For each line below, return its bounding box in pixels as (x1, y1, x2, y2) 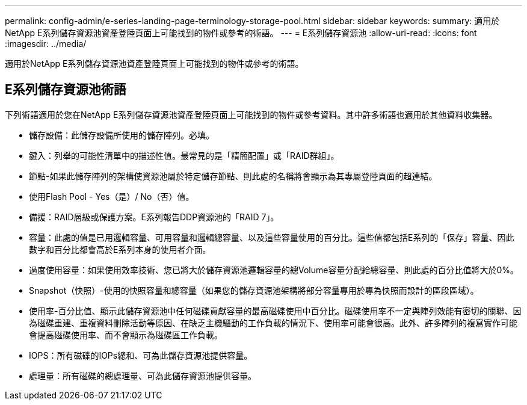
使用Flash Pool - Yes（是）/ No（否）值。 (29, 191, 194, 202)
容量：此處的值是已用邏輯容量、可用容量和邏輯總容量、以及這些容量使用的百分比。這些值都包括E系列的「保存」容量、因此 (29, 232, 514, 243)
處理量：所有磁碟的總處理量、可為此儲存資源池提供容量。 (29, 370, 256, 381)
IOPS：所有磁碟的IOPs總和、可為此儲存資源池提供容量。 (29, 350, 253, 360)
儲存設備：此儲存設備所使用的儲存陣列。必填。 (29, 129, 214, 140)
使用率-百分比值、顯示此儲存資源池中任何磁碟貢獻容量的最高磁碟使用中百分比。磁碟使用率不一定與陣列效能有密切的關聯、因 (29, 305, 522, 316)
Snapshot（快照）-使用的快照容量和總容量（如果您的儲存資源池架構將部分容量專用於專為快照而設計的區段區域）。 (29, 285, 479, 295)
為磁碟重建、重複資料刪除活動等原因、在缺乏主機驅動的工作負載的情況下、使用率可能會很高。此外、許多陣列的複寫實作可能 (29, 317, 517, 328)
